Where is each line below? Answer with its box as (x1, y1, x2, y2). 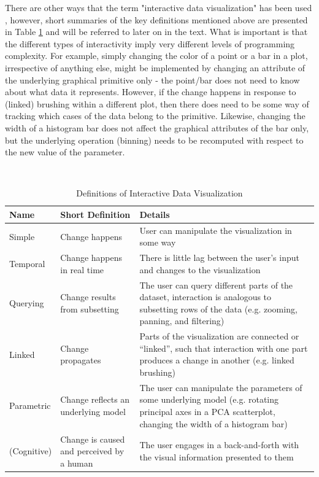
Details (139, 207, 170, 220)
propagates (60, 354, 101, 366)
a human (60, 456, 93, 469)
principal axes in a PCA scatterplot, (139, 405, 275, 418)
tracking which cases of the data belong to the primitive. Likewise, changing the (5, 109, 306, 122)
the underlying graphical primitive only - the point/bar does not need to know (5, 73, 300, 86)
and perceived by (60, 444, 125, 457)
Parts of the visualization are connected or (139, 330, 299, 343)
